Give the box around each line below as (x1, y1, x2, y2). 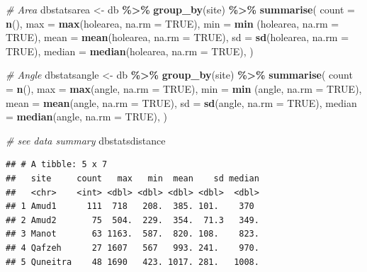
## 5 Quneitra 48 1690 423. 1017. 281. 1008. (6, 256, 259, 267)
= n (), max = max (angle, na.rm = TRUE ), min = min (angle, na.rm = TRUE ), (6, 81, 362, 96)
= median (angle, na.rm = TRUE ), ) (6, 109, 168, 124)
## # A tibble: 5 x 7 (6, 159, 108, 170)
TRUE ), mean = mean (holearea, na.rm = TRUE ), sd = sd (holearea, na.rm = (6, 30, 349, 45)
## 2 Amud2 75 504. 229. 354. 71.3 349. (6, 215, 259, 225)
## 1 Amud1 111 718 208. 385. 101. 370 (6, 201, 254, 212)
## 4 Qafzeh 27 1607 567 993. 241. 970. (6, 242, 259, 253)
